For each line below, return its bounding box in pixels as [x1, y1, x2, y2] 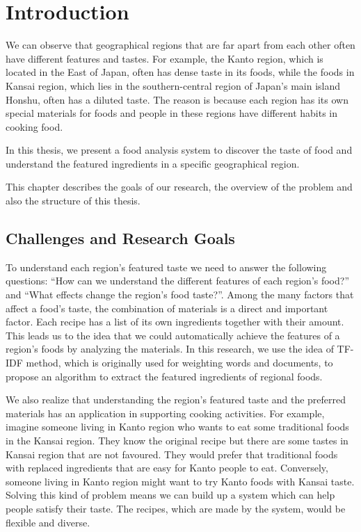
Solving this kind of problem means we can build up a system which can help [6, 487, 335, 502]
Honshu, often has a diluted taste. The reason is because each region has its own [6, 92, 348, 106]
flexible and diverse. [6, 515, 90, 529]
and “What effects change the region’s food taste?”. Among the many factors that [6, 287, 354, 302]
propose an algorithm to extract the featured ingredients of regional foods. [6, 369, 323, 383]
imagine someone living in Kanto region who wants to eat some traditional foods [6, 419, 349, 434]
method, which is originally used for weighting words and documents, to [26, 355, 333, 370]
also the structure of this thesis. [6, 193, 141, 208]
